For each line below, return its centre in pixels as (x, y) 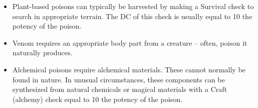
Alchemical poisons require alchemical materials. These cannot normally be (129, 69)
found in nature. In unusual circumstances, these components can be (119, 79)
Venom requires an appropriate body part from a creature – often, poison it (130, 42)
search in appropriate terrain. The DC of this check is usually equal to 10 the (132, 16)
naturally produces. (42, 52)
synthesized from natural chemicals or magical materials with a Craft (120, 89)
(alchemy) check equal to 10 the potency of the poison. (97, 99)
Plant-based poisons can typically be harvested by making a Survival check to (133, 6)
